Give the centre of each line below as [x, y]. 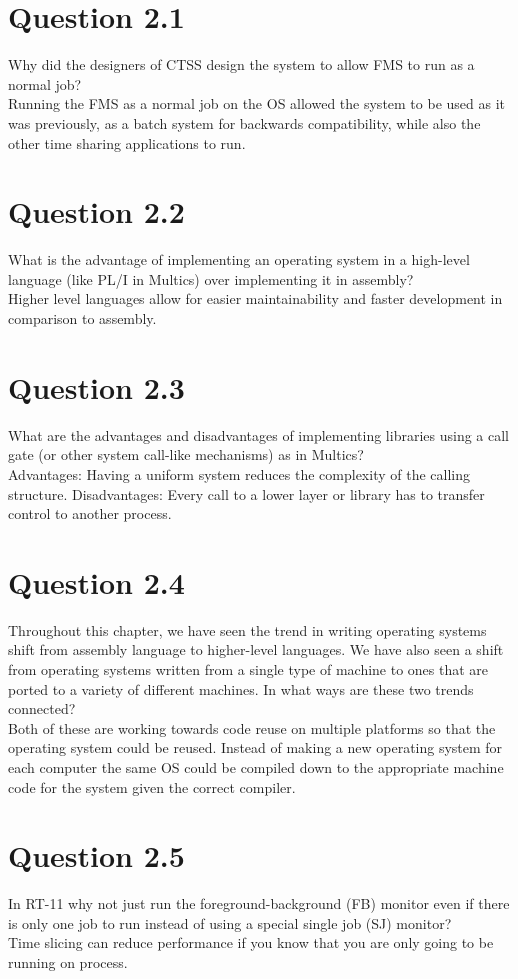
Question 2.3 [96, 386]
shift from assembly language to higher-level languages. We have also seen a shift [256, 649]
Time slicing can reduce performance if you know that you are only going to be [251, 942]
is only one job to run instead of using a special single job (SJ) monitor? [230, 922]
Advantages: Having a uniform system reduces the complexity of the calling [239, 473]
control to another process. [90, 513]
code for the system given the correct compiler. [152, 786]
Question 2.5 [96, 855]
